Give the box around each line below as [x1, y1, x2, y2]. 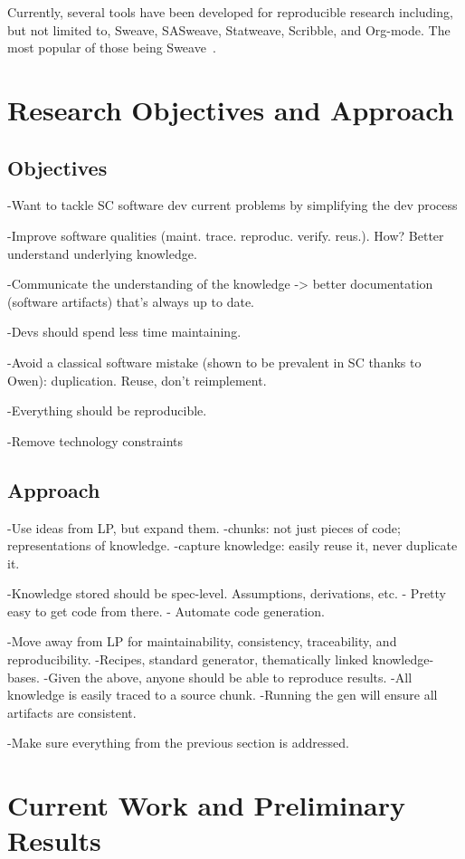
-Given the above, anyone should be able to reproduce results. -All [43, 667, 413, 686]
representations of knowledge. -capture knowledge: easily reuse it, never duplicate [7, 536, 458, 555]
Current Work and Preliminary [7, 787, 406, 824]
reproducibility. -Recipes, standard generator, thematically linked [7, 650, 368, 669]
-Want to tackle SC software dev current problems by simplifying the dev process [7, 196, 458, 215]
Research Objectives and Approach [7, 91, 454, 128]
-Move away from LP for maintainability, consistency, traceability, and [7, 632, 397, 651]
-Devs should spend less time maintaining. [7, 322, 242, 341]
